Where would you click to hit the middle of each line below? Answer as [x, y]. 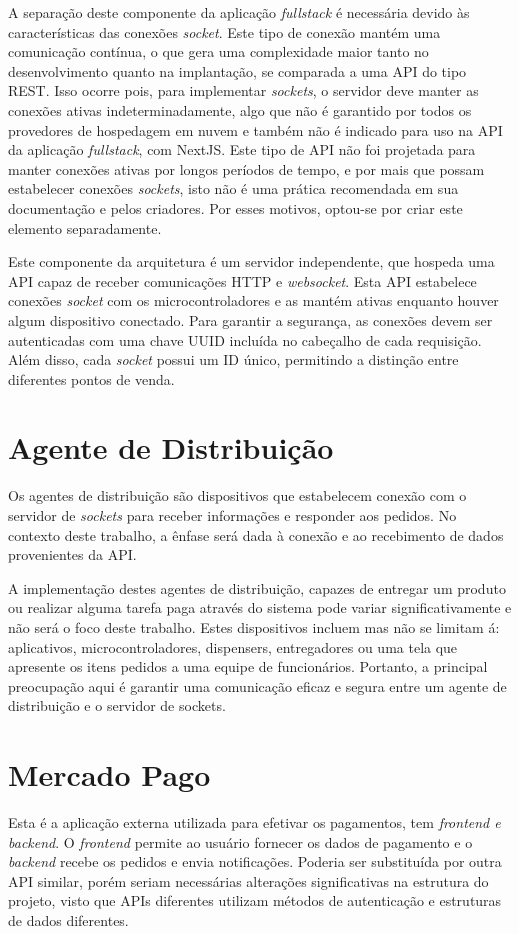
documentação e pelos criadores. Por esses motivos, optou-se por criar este [235, 207]
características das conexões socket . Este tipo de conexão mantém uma [224, 31]
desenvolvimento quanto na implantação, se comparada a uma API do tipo [237, 70]
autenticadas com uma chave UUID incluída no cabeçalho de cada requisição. [245, 339]
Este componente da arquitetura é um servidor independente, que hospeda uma [251, 261]
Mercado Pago [109, 774]
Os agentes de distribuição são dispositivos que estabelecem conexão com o [237, 495]
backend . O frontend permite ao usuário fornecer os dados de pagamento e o [240, 841]
